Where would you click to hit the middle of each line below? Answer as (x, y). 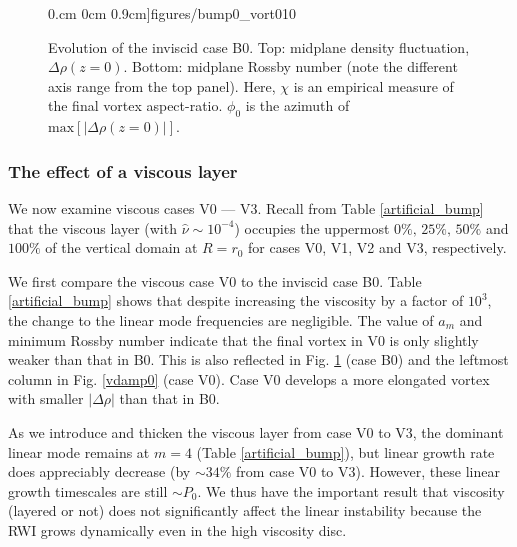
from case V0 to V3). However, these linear (368, 471)
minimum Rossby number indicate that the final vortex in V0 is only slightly (243, 339)
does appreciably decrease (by (99, 471)
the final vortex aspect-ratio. (135, 105)
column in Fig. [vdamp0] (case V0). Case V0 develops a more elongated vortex (249, 378)
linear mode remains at (79, 451)
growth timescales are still (88, 490)
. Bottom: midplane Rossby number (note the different (290, 66)
